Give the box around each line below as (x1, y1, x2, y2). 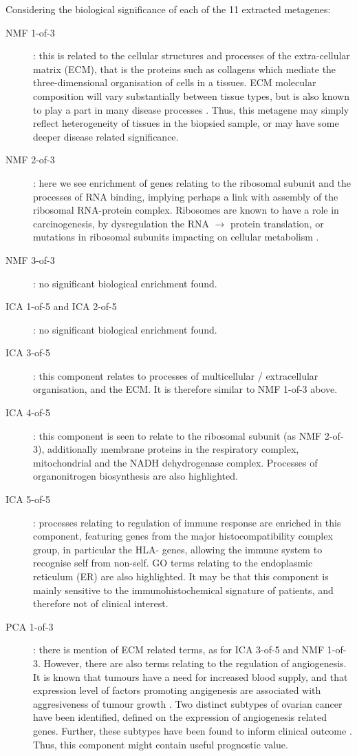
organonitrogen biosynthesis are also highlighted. (33, 469, 238, 483)
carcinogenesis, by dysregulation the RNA (33, 216, 210, 230)
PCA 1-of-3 (6, 619, 54, 633)
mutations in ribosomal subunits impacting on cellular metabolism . (33, 229, 319, 244)
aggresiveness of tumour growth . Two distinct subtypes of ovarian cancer (33, 696, 343, 711)
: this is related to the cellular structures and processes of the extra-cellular (33, 48, 350, 63)
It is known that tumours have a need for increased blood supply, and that (33, 669, 348, 684)
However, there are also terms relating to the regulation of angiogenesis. (43, 655, 347, 670)
